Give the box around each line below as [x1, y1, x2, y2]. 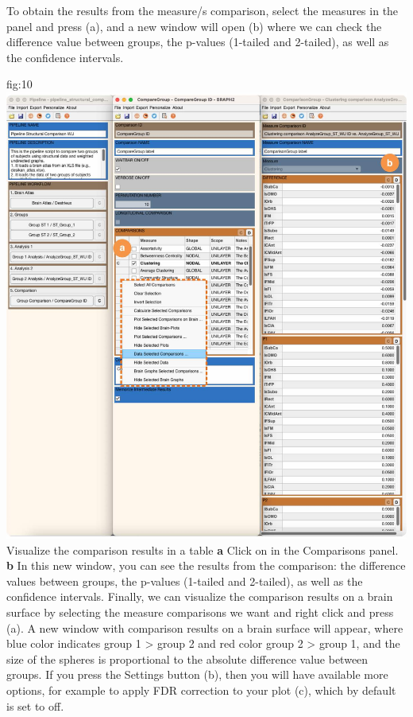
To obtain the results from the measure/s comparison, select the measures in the [6, 2, 399, 18]
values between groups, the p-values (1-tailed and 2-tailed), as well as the [6, 572, 363, 589]
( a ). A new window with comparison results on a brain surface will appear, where [6, 619, 403, 636]
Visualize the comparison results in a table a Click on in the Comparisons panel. [6, 541, 399, 558]
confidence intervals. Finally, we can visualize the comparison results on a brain [6, 588, 393, 605]
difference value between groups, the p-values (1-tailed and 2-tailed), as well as [6, 33, 389, 50]
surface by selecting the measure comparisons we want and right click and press [6, 603, 394, 620]
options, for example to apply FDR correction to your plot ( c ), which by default [6, 681, 396, 698]
